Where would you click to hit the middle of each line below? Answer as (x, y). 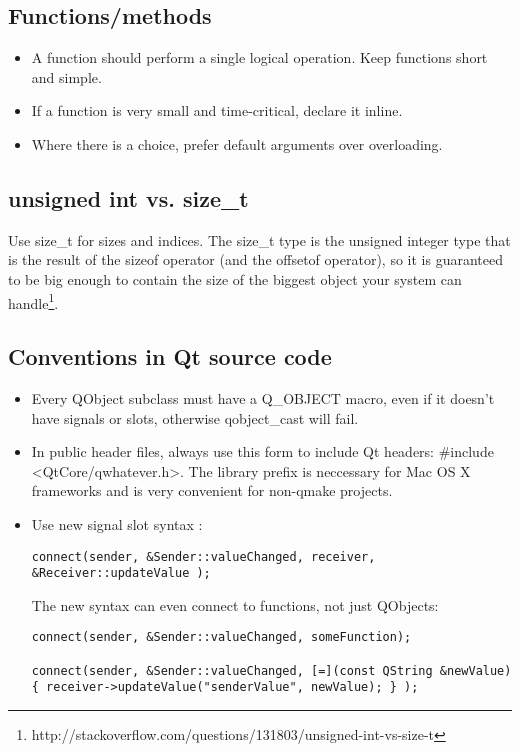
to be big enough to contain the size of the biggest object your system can (235, 278)
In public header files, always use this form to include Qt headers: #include (262, 451)
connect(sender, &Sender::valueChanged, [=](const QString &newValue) (271, 670)
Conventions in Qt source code (170, 356)
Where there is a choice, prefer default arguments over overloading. (237, 143)
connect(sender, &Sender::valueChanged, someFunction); (221, 637)
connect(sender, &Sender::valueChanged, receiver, (203, 556)
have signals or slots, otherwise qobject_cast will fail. (195, 417)
